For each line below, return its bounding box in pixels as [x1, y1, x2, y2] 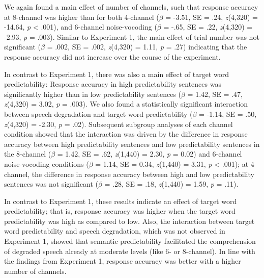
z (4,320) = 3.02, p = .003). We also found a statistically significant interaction [4, 98, 248, 109]
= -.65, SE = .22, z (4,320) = [163, 21, 253, 32]
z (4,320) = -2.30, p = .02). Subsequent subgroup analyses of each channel [4, 118, 233, 129]
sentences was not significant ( [4, 179, 98, 189]
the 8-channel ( [4, 148, 51, 159]
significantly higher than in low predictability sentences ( [4, 88, 181, 99]
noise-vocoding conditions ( [4, 158, 89, 169]
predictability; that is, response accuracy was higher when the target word [4, 206, 236, 216]
